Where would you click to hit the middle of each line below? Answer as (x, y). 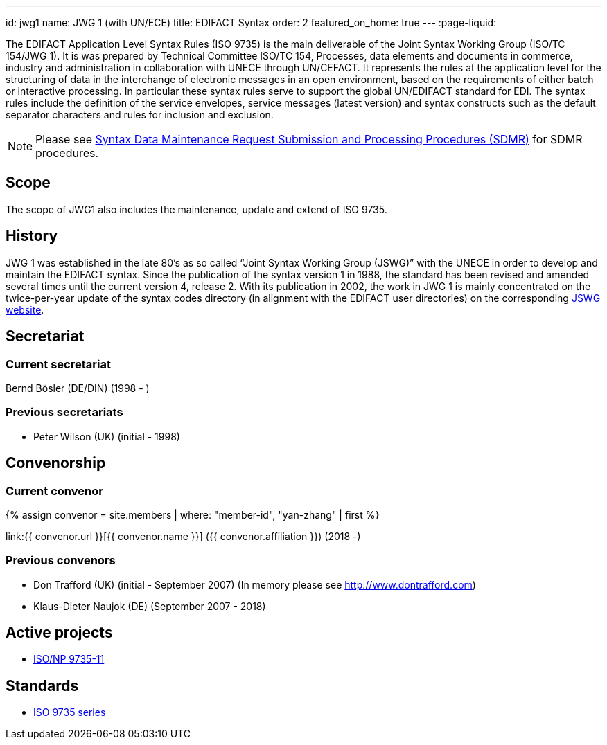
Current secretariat (58, 364)
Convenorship (56, 463)
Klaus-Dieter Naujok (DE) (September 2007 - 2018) (150, 606)
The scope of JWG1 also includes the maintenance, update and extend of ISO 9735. (196, 209)
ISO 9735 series (70, 712)
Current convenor (54, 491)
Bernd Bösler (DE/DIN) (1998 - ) (78, 388)
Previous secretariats (64, 412)
